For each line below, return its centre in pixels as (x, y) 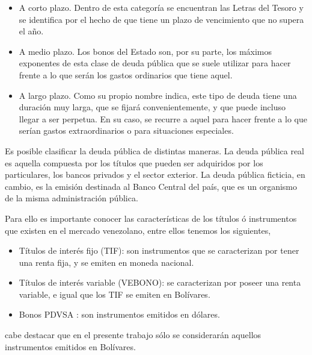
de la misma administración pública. (72, 198)
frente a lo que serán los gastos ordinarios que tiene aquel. (126, 74)
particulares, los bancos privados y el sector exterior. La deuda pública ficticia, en (155, 174)
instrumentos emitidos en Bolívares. (70, 346)
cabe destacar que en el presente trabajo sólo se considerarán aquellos (133, 335)
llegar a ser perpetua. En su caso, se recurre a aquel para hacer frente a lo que (163, 118)
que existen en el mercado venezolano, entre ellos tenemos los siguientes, (138, 230)
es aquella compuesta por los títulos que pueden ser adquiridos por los (134, 162)
